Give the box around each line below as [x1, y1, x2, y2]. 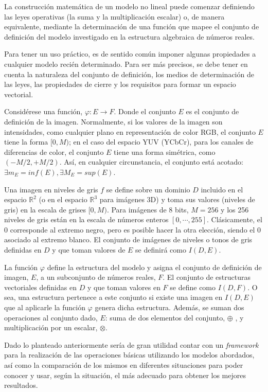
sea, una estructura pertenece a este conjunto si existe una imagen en [4, 292, 223, 302]
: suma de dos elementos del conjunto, [105, 312, 225, 323]
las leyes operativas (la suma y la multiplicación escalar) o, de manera [4, 11, 225, 22]
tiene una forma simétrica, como [114, 146, 216, 157]
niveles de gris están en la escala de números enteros [4, 214, 169, 225]
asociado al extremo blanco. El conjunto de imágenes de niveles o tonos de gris [4, 234, 253, 245]
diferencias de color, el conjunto [4, 146, 104, 157]
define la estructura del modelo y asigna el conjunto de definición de [47, 261, 262, 272]
